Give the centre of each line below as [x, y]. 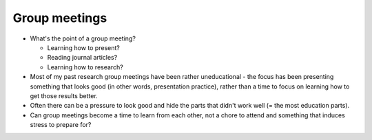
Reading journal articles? [82, 58]
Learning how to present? [83, 47]
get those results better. [64, 95]
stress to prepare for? [61, 125]
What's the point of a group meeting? [83, 38]
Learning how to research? [85, 67]
